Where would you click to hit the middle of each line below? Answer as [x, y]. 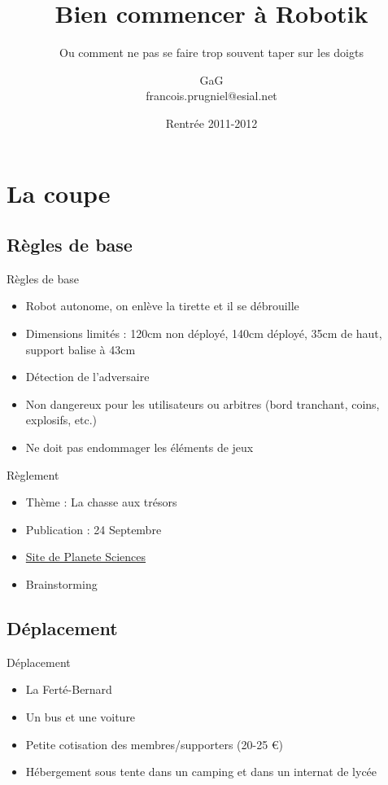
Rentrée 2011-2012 [211, 123]
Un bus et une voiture [81, 717]
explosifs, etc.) [61, 420]
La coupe [59, 193]
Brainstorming [61, 584]
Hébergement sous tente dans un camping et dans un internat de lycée [201, 772]
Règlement [33, 474]
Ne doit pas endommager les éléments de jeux [140, 447]
